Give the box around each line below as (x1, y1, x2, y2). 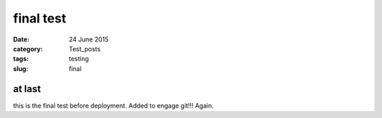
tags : (13, 55, 29, 63)
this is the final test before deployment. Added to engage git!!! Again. (13, 101, 214, 110)
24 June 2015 (69, 35, 109, 44)
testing (69, 55, 89, 63)
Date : (13, 35, 30, 44)
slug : (13, 64, 28, 73)
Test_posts (69, 44, 101, 53)
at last (13, 83, 42, 95)
